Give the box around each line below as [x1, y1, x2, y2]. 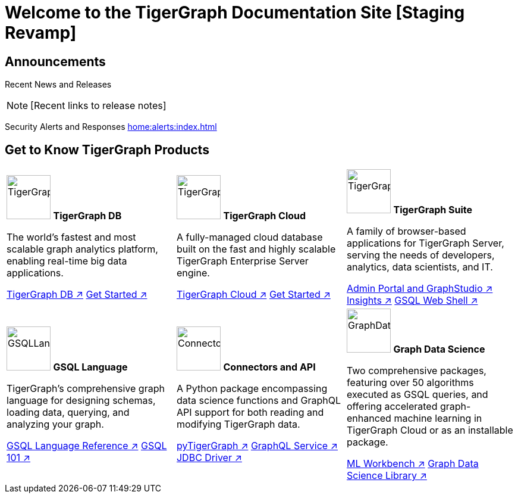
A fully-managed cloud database [176, 231, 323, 244]
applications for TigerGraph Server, [346, 237, 504, 250]
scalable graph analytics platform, [7, 243, 158, 256]
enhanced [346, 412, 391, 425]
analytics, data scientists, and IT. [346, 261, 493, 273]
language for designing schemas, [7, 394, 156, 407]
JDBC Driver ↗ [176, 452, 242, 464]
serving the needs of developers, [346, 249, 495, 262]
